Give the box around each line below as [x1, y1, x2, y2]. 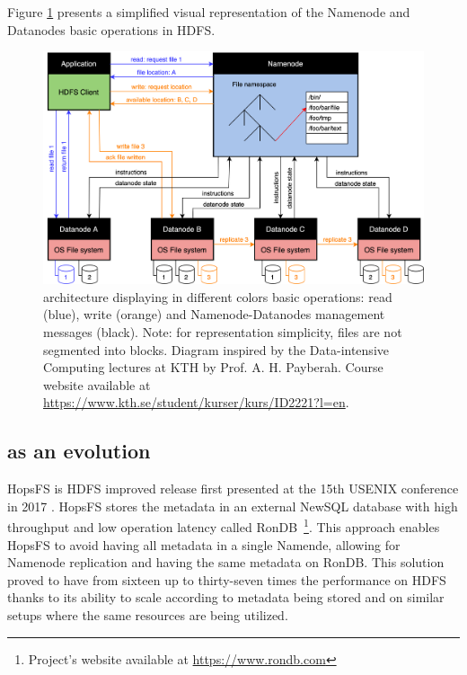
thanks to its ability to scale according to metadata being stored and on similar [7, 588, 445, 607]
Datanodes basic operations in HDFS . [7, 20, 216, 39]
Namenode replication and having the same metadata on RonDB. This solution [7, 553, 445, 572]
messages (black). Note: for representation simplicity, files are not [43, 323, 402, 341]
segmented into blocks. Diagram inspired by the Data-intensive [43, 340, 389, 359]
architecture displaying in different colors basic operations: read [43, 287, 392, 306]
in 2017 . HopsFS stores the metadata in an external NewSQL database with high [7, 496, 458, 515]
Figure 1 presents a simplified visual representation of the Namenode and [7, 3, 410, 21]
